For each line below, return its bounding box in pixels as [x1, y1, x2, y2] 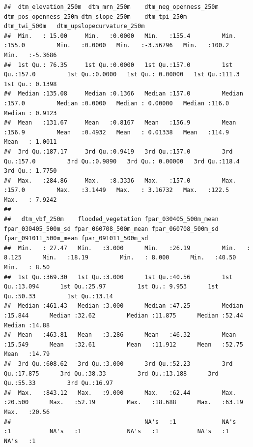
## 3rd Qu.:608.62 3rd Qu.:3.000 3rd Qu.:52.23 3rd [4, 360, 233, 367]
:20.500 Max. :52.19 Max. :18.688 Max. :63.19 [4, 399, 243, 406]
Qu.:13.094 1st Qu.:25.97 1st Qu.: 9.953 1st [4, 283, 219, 290]
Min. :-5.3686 [4, 51, 57, 59]
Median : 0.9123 [4, 109, 57, 117]
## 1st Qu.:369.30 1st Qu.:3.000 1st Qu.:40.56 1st [4, 273, 233, 281]
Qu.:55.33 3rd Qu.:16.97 [4, 380, 113, 387]
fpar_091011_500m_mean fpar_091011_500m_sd [4, 235, 148, 242]
